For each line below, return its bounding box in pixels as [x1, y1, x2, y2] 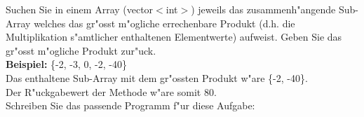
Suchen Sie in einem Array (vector [6, 2, 154, 16]
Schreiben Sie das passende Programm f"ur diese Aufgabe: [6, 98, 255, 113]
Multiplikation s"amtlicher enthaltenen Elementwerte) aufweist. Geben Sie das [6, 29, 342, 44]
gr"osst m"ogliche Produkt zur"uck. [6, 43, 156, 57]
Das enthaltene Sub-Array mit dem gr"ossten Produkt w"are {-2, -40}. [6, 70, 308, 85]
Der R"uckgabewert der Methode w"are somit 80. [6, 84, 217, 99]
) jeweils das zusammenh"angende [191, 2, 336, 16]
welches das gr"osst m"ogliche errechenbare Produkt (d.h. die [34, 15, 295, 30]
